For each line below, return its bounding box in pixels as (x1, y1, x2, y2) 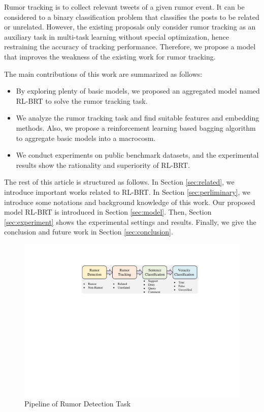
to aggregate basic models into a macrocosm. (16, 132, 156, 143)
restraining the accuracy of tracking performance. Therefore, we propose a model (4, 41, 256, 52)
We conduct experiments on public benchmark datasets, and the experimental (16, 150, 259, 160)
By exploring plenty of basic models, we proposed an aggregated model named (16, 85, 260, 96)
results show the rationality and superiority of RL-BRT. (16, 159, 190, 170)
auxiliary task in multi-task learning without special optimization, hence (4, 31, 229, 42)
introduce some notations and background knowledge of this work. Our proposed (4, 196, 255, 207)
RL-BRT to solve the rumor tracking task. (16, 95, 148, 106)
